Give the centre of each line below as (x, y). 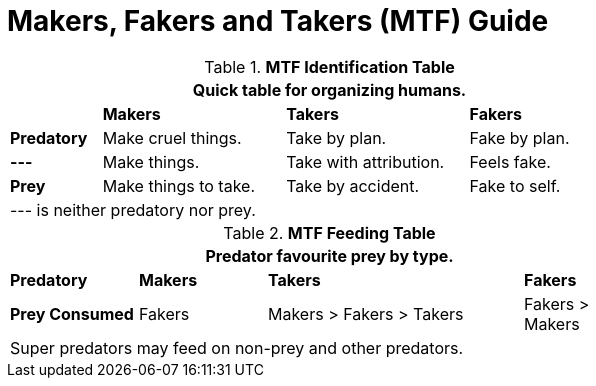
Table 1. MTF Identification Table (329, 66)
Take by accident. (353, 185)
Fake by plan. (519, 137)
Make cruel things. (172, 137)
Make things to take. (178, 185)
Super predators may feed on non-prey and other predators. (237, 347)
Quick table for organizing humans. (329, 89)
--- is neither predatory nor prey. (133, 209)
